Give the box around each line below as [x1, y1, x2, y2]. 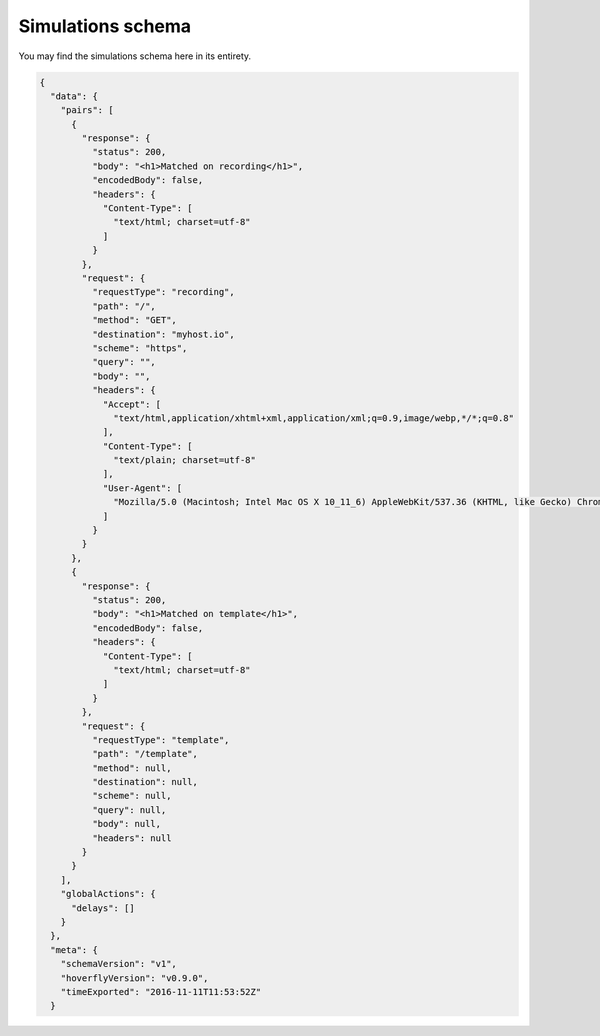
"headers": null [91, 832, 172, 844]
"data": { [50, 90, 99, 102]
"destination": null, [91, 776, 199, 788]
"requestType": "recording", [91, 286, 235, 298]
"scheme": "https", [91, 342, 188, 354]
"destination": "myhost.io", [91, 328, 235, 340]
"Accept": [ [102, 398, 162, 410]
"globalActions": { [60, 888, 157, 900]
